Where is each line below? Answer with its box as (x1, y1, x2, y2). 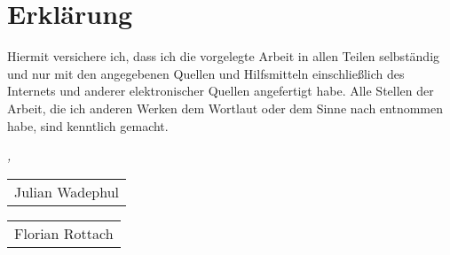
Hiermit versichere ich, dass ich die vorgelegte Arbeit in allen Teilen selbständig (7, 47, 440, 66)
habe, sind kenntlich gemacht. (7, 116, 169, 135)
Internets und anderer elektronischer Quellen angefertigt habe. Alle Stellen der (7, 81, 434, 100)
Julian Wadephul (14, 181, 120, 202)
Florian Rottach (14, 222, 114, 243)
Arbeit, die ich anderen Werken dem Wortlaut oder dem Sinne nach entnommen (7, 98, 443, 117)
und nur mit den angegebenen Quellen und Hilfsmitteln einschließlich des (7, 64, 405, 82)
